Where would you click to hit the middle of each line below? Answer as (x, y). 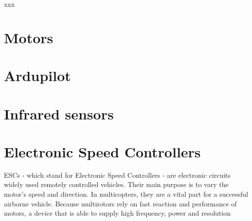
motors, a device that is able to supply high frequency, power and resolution (117, 213)
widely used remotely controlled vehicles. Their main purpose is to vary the (116, 184)
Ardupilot (37, 76)
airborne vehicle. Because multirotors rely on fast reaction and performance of (120, 203)
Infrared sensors (59, 113)
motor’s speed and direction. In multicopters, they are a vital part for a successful (126, 194)
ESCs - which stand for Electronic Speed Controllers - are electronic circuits (117, 175)
